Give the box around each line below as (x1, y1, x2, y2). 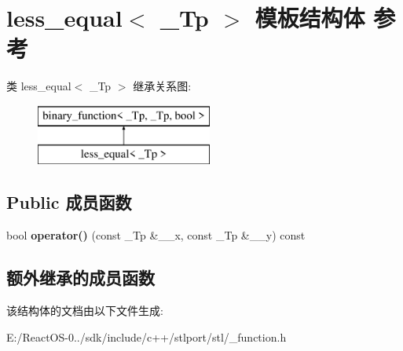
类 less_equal (6, 78, 71, 94)
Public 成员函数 (6, 190, 132, 214)
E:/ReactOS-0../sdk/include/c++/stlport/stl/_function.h (6, 328, 287, 345)
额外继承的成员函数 (6, 265, 155, 290)
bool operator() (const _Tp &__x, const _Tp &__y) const (6, 227, 306, 243)
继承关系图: (133, 78, 192, 94)
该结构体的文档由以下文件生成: (6, 302, 163, 319)
